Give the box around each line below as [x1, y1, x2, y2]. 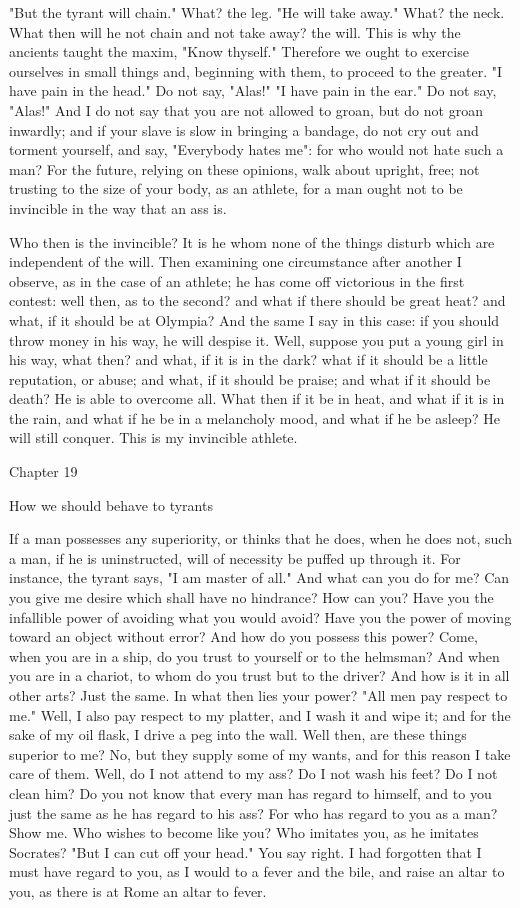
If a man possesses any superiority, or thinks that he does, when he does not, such [9, 528, 512, 549]
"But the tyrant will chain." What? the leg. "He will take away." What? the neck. [9, 2, 505, 22]
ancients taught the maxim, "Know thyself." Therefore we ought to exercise [9, 41, 469, 62]
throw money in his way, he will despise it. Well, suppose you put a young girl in [9, 329, 504, 350]
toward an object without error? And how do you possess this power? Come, [9, 626, 478, 647]
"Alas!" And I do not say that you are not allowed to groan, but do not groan [9, 99, 483, 120]
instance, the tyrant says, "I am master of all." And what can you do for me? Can [9, 567, 510, 588]
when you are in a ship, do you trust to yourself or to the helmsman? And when [9, 645, 500, 666]
